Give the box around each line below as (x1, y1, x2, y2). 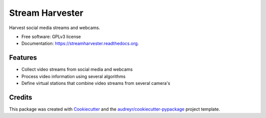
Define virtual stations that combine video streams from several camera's (21, 80, 170, 86)
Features (9, 53, 37, 62)
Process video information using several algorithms (21, 73, 126, 79)
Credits (9, 93, 33, 101)
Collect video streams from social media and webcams (21, 67, 133, 73)
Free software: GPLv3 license (21, 34, 81, 39)
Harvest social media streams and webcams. (9, 25, 100, 31)
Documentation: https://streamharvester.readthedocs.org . (21, 40, 139, 46)
